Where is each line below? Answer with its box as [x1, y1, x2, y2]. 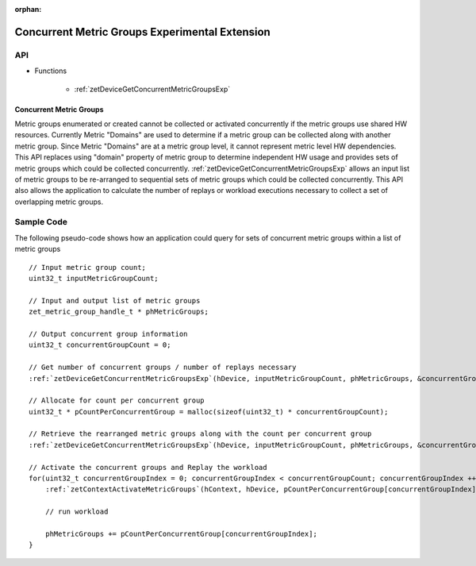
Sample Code [14, 217, 67, 228]
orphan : [14, 5, 42, 13]
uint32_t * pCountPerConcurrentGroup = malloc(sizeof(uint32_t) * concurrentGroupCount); [29, 407, 389, 416]
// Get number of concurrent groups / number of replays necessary [29, 363, 297, 372]
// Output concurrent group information [29, 329, 188, 338]
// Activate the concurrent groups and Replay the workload [29, 463, 267, 472]
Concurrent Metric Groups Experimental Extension [14, 25, 271, 39]
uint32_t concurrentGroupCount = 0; [29, 341, 171, 349]
